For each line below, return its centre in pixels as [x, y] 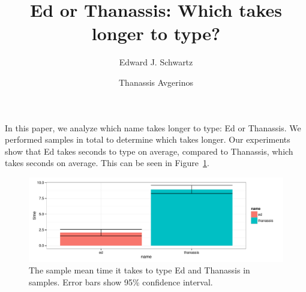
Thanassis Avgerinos [156, 82]
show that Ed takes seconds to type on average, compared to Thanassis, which [149, 151]
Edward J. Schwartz [156, 62]
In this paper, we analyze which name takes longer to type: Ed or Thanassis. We [153, 127]
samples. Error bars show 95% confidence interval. [121, 282]
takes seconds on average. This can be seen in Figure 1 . [107, 163]
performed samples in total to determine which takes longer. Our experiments [148, 139]
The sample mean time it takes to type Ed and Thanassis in [139, 270]
